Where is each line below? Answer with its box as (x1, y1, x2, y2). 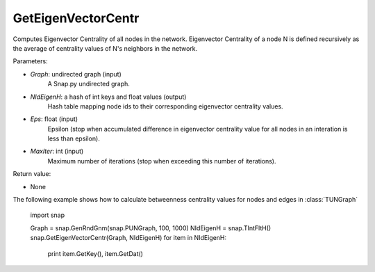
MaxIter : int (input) (30, 147, 84, 156)
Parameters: (12, 57, 48, 65)
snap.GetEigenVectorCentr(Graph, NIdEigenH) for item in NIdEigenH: (30, 234, 227, 242)
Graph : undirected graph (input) (30, 70, 122, 78)
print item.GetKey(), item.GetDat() (47, 249, 144, 257)
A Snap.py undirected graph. (47, 80, 130, 88)
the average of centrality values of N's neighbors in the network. (12, 44, 198, 52)
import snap (30, 211, 65, 219)
